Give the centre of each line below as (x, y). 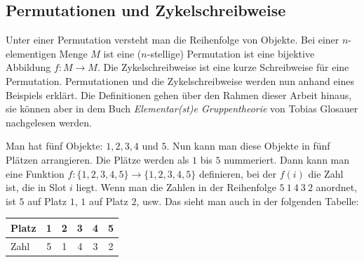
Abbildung (28, 67)
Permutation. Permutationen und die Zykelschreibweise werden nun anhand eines (180, 80)
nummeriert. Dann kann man (287, 159)
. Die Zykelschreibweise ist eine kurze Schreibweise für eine (223, 67)
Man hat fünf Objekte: (54, 146)
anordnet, (337, 187)
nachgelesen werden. (49, 122)
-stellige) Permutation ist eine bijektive (231, 53)
